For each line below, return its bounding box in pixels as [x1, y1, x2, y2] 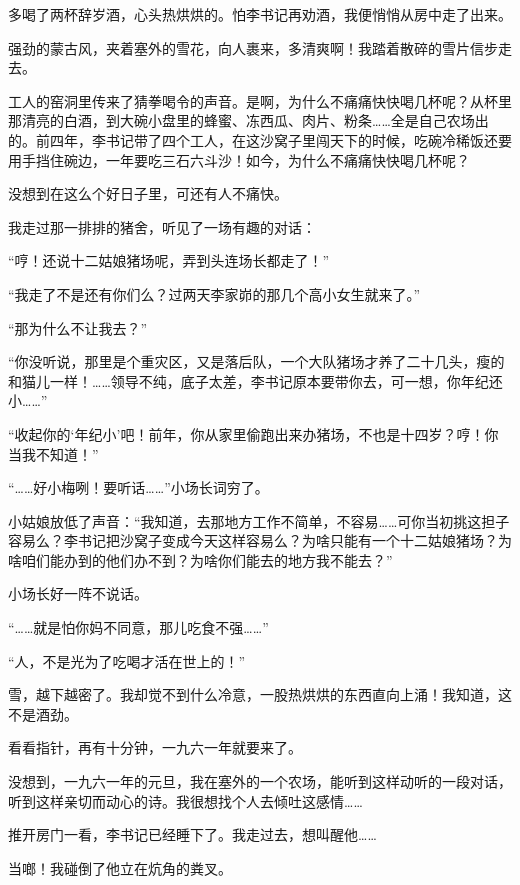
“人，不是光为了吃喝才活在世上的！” [8, 650, 246, 671]
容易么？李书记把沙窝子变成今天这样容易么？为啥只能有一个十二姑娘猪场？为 [8, 530, 512, 551]
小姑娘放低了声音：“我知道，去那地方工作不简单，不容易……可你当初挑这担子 [8, 510, 510, 531]
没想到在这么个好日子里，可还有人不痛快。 [8, 183, 288, 204]
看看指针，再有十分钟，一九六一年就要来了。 [8, 737, 302, 758]
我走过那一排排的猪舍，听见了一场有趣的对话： [8, 216, 316, 237]
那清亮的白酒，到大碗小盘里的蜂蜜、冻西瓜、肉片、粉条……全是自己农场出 [8, 110, 489, 131]
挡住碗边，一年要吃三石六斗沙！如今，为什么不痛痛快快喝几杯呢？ [35, 149, 470, 170]
